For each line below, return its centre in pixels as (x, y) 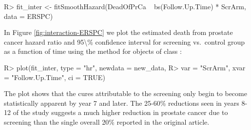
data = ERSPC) (29, 16)
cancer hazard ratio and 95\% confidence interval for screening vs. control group (124, 41)
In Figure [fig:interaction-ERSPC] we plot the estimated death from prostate (118, 32)
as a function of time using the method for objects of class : (93, 51)
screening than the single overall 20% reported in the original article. (107, 122)
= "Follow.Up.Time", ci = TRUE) (55, 77)
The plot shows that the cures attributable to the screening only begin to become (125, 93)
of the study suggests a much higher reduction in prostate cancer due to (120, 112)
